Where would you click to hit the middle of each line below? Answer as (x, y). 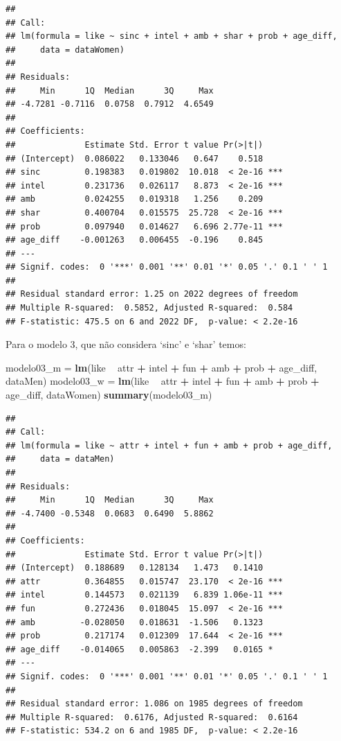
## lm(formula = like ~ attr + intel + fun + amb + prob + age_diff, (169, 445)
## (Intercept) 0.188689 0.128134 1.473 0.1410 (135, 568)
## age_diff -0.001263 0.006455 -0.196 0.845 (135, 240)
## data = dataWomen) (65, 50)
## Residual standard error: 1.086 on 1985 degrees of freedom (154, 704)
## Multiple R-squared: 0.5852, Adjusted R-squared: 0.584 (149, 308)
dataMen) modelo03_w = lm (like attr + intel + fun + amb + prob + (163, 381)
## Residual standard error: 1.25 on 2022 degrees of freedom (152, 294)
